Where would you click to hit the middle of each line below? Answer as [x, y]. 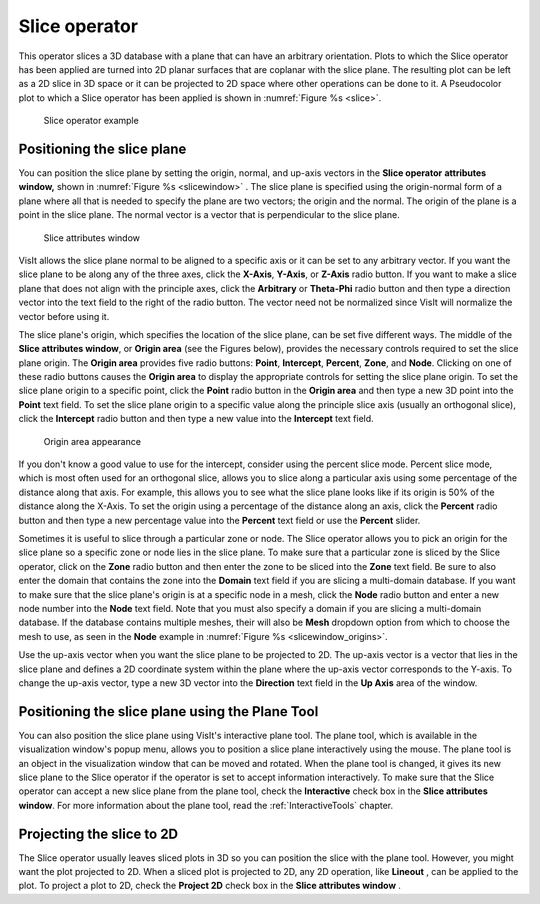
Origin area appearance [92, 441]
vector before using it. [64, 316]
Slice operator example [91, 121]
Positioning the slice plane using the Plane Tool [168, 711]
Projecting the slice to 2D [98, 833]
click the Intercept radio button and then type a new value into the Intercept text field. [196, 419]
